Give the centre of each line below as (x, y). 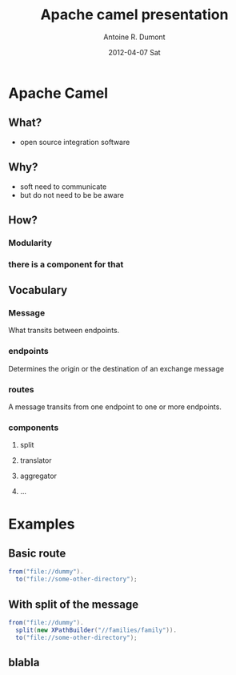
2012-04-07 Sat (134, 52)
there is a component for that (66, 264)
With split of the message (73, 604)
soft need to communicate (63, 187)
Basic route (37, 553)
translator (36, 460)
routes (21, 389)
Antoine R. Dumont (134, 37)
